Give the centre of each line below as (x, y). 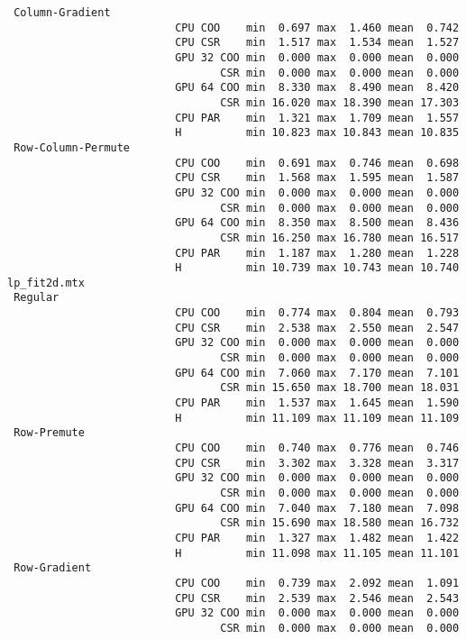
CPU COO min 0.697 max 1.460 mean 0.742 (317, 27)
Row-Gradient (53, 568)
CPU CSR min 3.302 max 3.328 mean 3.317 (317, 463)
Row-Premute (49, 433)
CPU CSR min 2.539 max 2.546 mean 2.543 (317, 598)
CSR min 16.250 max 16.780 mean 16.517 (340, 237)
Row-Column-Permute (72, 147)
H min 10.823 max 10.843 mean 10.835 (317, 133)
